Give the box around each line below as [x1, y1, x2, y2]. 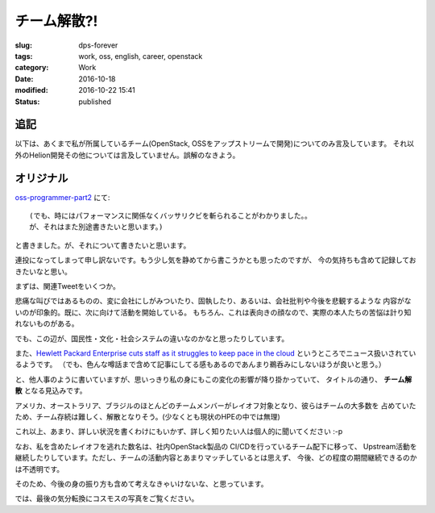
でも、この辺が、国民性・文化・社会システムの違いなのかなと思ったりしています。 [14, 333, 289, 343]
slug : [14, 40, 32, 50]
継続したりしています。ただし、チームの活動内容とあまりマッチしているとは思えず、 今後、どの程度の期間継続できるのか [14, 453, 418, 463]
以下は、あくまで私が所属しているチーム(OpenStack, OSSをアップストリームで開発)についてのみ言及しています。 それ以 [14, 139, 415, 148]
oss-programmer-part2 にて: [14, 192, 110, 202]
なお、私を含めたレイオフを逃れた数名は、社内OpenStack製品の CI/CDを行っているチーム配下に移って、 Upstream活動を [14, 441, 418, 451]
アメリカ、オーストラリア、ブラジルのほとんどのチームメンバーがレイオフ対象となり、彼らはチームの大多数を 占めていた [14, 400, 416, 411]
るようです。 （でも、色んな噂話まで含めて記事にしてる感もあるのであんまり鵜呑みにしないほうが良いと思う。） [14, 360, 386, 369]
